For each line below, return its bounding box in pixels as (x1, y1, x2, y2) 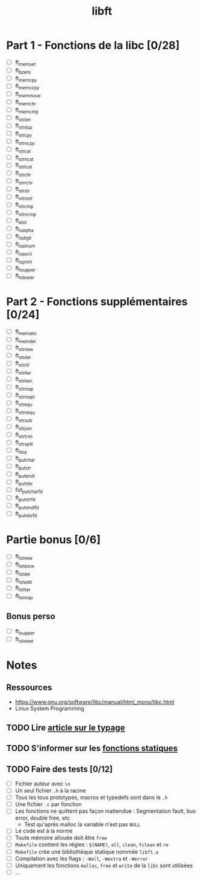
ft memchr (15, 98, 36, 107)
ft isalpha (15, 225, 34, 234)
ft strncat (15, 153, 34, 162)
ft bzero (15, 66, 32, 75)
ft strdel (15, 352, 31, 360)
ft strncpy (15, 138, 35, 147)
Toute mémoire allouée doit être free (15, 834, 107, 841)
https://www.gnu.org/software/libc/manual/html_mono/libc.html (15, 698, 175, 706)
